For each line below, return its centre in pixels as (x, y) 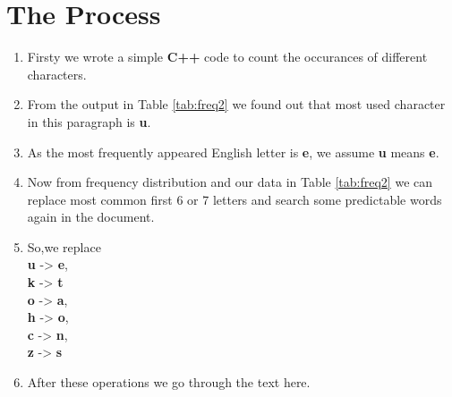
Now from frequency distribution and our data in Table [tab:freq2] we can (230, 182)
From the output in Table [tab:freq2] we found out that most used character (236, 104)
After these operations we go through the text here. (169, 382)
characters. (57, 74)
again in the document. (91, 217)
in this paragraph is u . (89, 121)
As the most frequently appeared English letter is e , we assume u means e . (233, 152)
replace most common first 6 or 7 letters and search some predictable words (235, 199)
